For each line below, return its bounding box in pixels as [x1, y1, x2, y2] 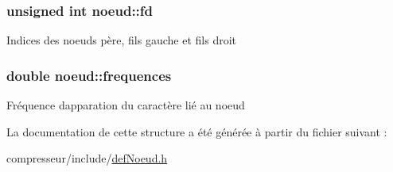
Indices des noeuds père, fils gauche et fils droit [6, 32, 237, 48]
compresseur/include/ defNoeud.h [6, 150, 168, 166]
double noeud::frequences [6, 65, 172, 85]
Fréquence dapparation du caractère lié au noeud [6, 97, 245, 113]
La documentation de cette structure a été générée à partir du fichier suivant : [6, 123, 387, 140]
